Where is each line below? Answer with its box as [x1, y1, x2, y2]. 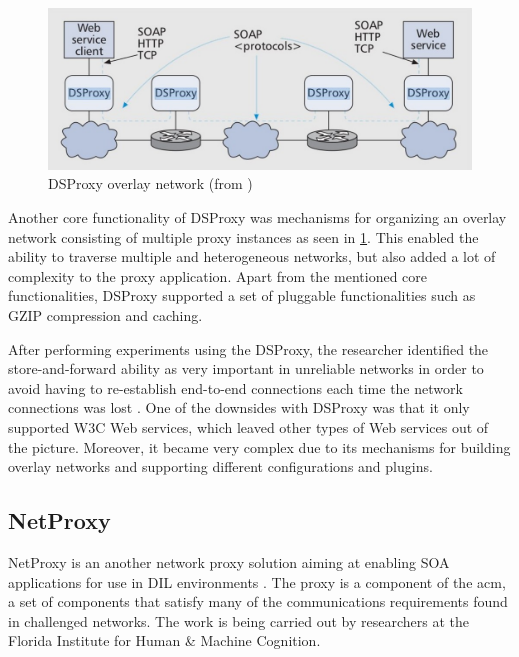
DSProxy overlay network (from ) [48, 173, 253, 194]
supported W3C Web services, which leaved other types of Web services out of [8, 417, 489, 438]
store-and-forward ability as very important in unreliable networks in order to [8, 358, 484, 379]
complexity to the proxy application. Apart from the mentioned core [8, 265, 428, 286]
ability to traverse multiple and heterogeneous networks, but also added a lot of [8, 246, 496, 267]
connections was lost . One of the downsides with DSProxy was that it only [8, 397, 470, 418]
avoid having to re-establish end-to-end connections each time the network [8, 377, 463, 398]
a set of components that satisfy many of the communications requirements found [8, 591, 508, 612]
